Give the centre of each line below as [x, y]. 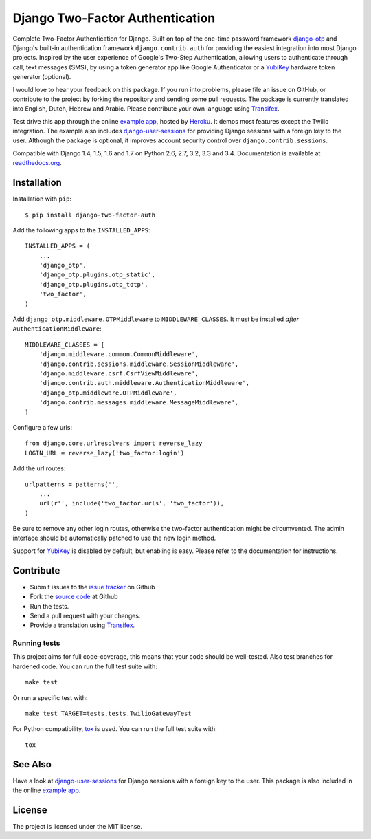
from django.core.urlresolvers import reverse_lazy [114, 443]
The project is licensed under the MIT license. [78, 827]
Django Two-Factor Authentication [114, 18]
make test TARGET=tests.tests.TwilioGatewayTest [108, 714]
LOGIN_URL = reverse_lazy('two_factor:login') [105, 453]
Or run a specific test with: [50, 697]
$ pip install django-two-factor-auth [90, 215]
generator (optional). [42, 77]
